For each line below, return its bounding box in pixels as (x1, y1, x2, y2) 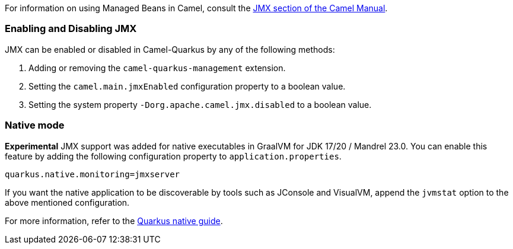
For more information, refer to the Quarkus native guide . (5, 215, 223, 226)
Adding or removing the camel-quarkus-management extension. (28, 62, 286, 73)
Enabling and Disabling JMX (5, 23, 137, 35)
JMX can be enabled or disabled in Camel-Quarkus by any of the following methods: (5, 44, 335, 55)
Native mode (5, 119, 65, 132)
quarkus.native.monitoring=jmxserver (5, 169, 180, 179)
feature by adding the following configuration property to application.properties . (5, 151, 342, 161)
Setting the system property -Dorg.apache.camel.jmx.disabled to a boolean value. (28, 99, 372, 110)
